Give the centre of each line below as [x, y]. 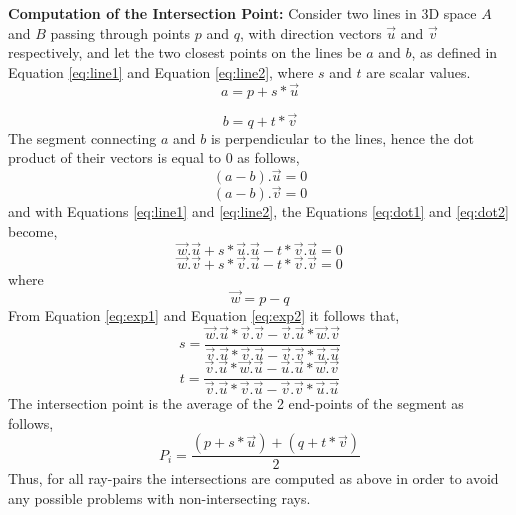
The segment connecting [82, 137]
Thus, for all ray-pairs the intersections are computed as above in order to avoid [253, 478]
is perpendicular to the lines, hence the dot [342, 137]
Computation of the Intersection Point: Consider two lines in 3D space [242, 13]
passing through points [120, 32]
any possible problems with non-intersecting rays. [159, 497]
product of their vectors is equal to [114, 157]
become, [33, 231]
